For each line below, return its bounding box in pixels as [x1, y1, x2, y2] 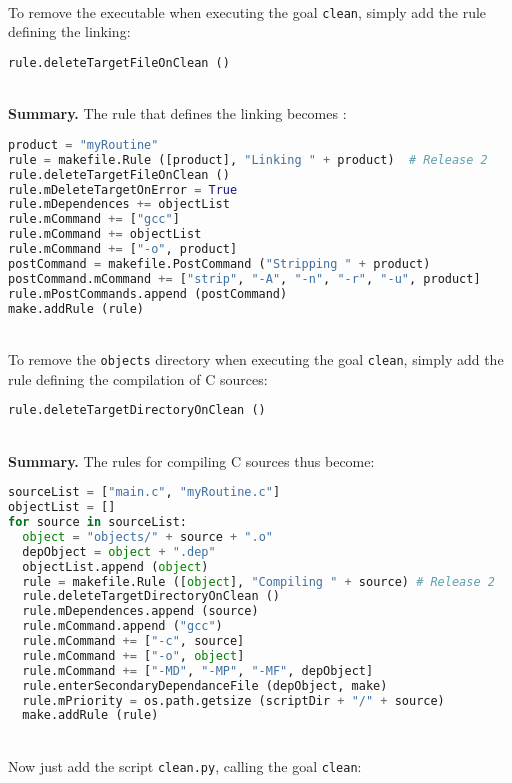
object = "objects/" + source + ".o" [22, 529, 273, 544]
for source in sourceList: [8, 515, 187, 530]
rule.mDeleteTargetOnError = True [8, 182, 238, 197]
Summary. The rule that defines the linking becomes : [8, 103, 347, 124]
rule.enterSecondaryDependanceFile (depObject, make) [22, 678, 388, 693]
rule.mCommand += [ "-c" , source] [22, 634, 245, 649]
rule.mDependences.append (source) [22, 604, 259, 619]
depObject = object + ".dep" [22, 544, 216, 559]
